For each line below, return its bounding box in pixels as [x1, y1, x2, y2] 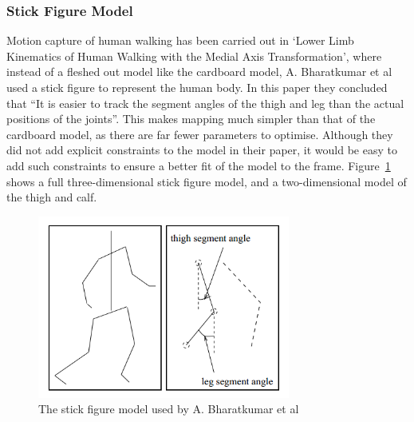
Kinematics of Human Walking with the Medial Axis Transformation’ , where [6, 47, 382, 64]
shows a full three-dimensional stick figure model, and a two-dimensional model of [6, 173, 407, 189]
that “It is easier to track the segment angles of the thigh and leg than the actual [6, 94, 404, 111]
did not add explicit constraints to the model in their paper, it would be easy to [6, 141, 397, 158]
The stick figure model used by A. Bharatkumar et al [38, 400, 299, 417]
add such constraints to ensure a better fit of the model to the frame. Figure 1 [6, 157, 391, 173]
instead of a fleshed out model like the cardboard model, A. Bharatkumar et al [6, 63, 392, 80]
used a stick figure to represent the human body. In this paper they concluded [6, 79, 388, 95]
